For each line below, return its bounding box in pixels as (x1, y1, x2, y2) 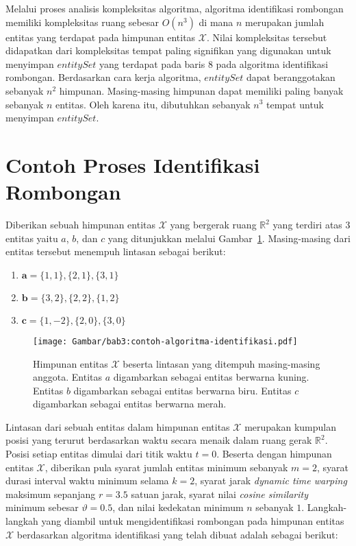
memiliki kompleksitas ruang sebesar (5, 14, 159, 29)
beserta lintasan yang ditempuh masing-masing (123, 356, 320, 370)
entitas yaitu (5, 230, 58, 245)
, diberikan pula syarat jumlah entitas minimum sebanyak (44, 460, 288, 474)
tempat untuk (266, 97, 325, 111)
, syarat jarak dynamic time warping (194, 473, 347, 488)
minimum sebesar (5, 500, 79, 514)
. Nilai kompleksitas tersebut (206, 29, 327, 44)
